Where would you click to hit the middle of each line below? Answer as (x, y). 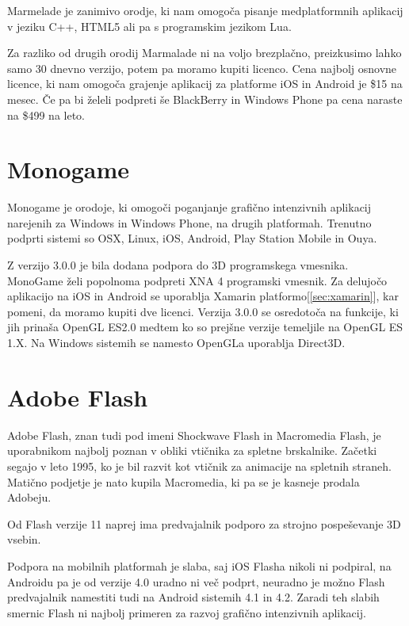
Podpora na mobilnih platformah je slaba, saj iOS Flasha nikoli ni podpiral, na (199, 565)
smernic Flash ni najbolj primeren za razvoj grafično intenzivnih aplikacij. (187, 612)
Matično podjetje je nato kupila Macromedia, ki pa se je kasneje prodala (183, 481)
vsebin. (24, 539)
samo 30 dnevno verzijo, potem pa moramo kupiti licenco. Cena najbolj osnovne (202, 68)
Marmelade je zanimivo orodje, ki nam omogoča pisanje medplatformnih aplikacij (205, 10)
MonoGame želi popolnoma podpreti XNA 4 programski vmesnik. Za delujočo (197, 280)
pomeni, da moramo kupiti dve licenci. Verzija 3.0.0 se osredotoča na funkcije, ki (203, 311)
